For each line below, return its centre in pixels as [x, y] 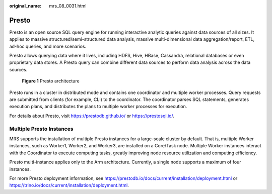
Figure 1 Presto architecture [51, 81]
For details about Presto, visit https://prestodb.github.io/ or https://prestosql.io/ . [92, 116]
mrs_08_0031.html [68, 6]
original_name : [25, 6]
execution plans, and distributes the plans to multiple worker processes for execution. [98, 107]
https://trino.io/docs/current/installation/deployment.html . [69, 185]
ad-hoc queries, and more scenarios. [48, 46]
